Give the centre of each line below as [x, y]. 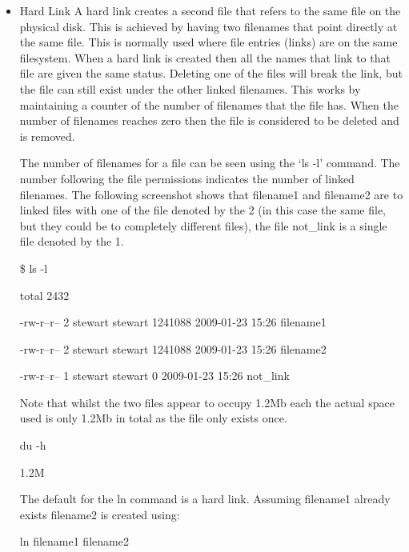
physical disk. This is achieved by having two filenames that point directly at [209, 26]
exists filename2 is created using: [100, 514]
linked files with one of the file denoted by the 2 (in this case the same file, [203, 210]
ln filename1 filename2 [74, 541]
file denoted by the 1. [72, 241]
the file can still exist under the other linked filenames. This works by [190, 88]
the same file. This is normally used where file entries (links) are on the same [209, 42]
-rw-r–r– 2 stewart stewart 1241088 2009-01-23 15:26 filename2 [173, 348]
